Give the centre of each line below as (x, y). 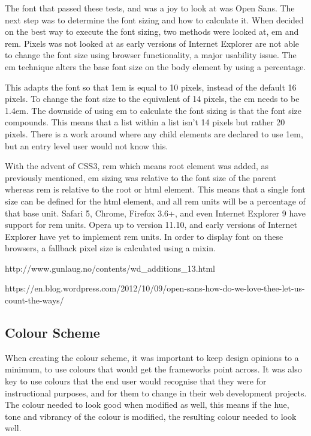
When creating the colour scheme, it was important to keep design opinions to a (152, 357)
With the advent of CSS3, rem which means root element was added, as (137, 166)
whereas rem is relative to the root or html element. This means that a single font (155, 189)
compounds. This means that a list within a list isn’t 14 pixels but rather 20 (145, 122)
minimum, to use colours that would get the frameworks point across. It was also (153, 369)
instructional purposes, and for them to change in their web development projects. (156, 393)
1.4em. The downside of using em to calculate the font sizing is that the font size (153, 110)
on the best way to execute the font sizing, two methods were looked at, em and (152, 31)
